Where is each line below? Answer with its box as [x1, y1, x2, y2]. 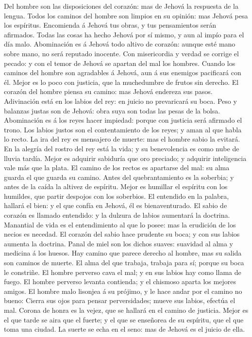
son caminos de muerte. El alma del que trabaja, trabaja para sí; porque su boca [4, 257, 244, 268]
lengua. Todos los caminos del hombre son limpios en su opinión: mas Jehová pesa [4, 10, 248, 20]
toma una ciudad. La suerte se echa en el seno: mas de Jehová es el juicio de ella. [4, 324, 245, 334]
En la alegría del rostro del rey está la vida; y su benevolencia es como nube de [4, 143, 239, 153]
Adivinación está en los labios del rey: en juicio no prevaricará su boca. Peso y [4, 96, 237, 106]
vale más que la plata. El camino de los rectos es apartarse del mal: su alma [4, 162, 230, 173]
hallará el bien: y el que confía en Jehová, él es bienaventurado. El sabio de [4, 200, 227, 210]
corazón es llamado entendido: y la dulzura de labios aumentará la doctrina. [4, 210, 230, 220]
